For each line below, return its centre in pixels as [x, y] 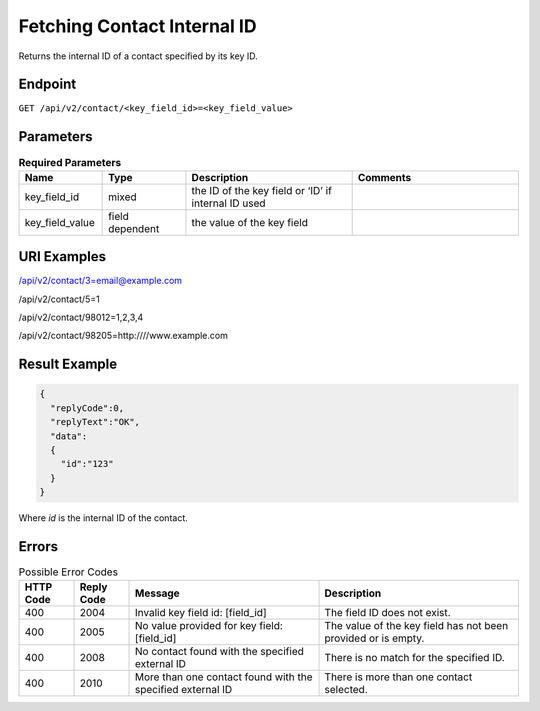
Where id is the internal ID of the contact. [103, 518]
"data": [69, 436]
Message [157, 593]
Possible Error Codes [68, 572]
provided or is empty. [374, 638]
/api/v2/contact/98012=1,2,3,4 [81, 317]
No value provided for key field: [209, 626]
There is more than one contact [398, 677]
